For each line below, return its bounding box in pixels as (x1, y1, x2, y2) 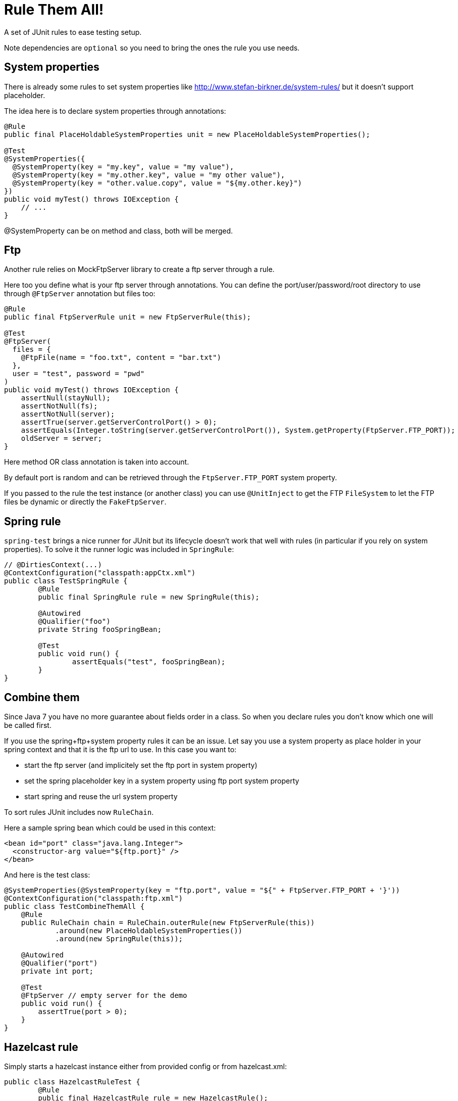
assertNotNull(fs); (21, 402, 98, 410)
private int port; (21, 967, 94, 976)
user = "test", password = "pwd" (12, 370, 145, 378)
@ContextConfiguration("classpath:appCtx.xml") (4, 569, 196, 577)
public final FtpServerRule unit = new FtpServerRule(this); (4, 313, 251, 322)
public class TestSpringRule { (4, 577, 128, 585)
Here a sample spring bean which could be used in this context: (4, 823, 216, 833)
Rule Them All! (4, 1, 104, 18)
